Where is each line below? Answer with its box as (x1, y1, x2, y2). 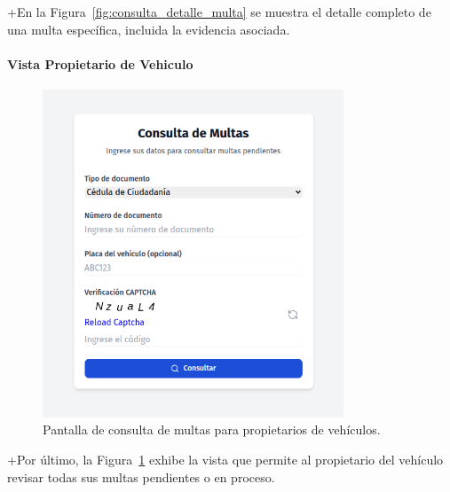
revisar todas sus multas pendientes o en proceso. (7, 467, 275, 486)
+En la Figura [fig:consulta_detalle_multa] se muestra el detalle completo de (7, 3, 431, 20)
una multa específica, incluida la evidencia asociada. (7, 20, 290, 38)
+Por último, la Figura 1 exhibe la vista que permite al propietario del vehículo (7, 450, 444, 469)
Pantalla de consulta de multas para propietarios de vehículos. (43, 420, 381, 439)
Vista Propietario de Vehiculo (7, 54, 193, 73)
